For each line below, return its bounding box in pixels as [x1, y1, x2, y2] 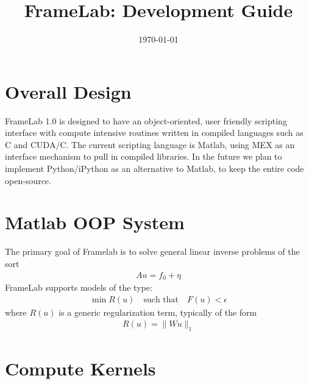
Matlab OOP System [5, 210, 185, 235]
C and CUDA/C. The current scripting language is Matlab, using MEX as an [5, 138, 295, 151]
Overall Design [5, 79, 132, 104]
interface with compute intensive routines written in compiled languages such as [5, 126, 304, 139]
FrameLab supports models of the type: [5, 281, 152, 294]
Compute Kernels [5, 356, 156, 381]
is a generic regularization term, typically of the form [59, 305, 257, 318]
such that [143, 295, 179, 304]
